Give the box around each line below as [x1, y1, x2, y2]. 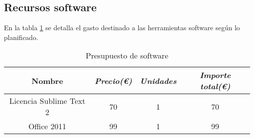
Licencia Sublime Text [9, 95, 85, 107]
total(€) [200, 80, 231, 92]
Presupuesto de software [85, 50, 169, 61]
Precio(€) [94, 75, 132, 86]
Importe [199, 69, 231, 81]
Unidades [140, 75, 177, 86]
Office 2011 [28, 120, 66, 132]
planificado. [4, 32, 39, 42]
